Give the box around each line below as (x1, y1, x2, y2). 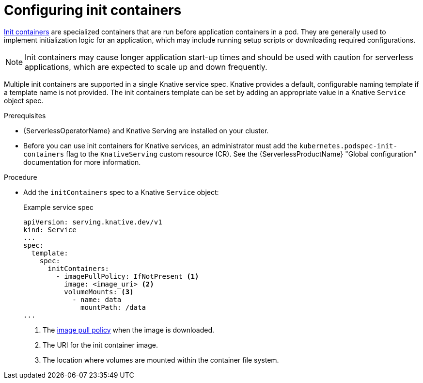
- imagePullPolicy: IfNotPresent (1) (56, 272, 199, 280)
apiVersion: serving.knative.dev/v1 (23, 218, 162, 226)
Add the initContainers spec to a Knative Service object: (23, 188, 219, 196)
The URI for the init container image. (43, 340, 158, 349)
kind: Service (23, 225, 77, 234)
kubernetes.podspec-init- (299, 142, 397, 150)
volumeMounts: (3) (64, 287, 134, 296)
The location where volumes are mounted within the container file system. (43, 355, 279, 364)
